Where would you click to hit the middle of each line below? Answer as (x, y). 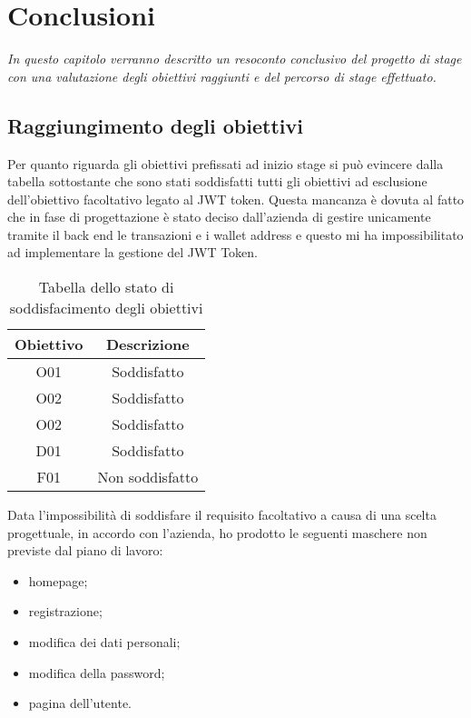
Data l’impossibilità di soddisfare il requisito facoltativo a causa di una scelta (222, 515)
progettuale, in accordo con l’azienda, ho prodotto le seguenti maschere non (217, 532)
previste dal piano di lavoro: (85, 550)
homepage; (58, 580)
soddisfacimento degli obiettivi (106, 308)
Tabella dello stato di (106, 287)
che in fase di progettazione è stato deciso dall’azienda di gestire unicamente (219, 217)
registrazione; (65, 611)
